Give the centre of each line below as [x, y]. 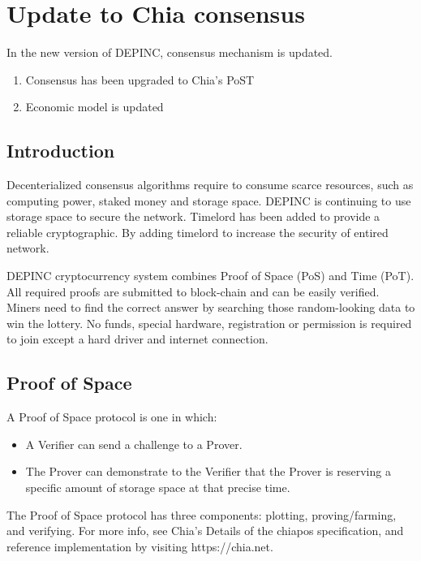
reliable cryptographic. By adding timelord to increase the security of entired [198, 232]
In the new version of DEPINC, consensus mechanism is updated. [170, 52]
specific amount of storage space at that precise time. [158, 488]
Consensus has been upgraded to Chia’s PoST [140, 79]
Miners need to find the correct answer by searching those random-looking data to [211, 307]
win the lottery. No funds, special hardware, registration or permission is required [209, 323]
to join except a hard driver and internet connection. [137, 339]
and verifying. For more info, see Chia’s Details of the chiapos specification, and [205, 531]
